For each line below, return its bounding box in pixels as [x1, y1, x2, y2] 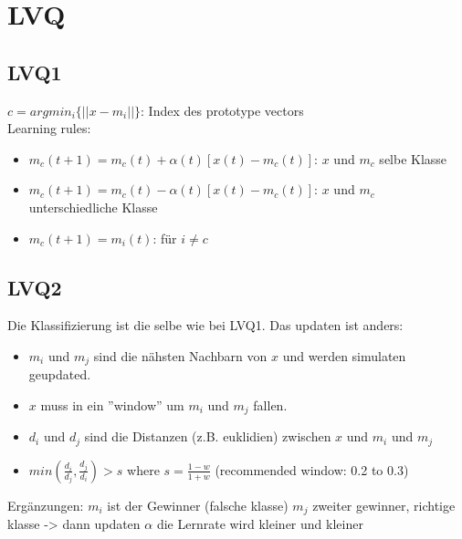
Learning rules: [7, 119, 91, 138]
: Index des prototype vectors [141, 100, 304, 119]
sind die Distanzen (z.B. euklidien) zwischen [84, 427, 331, 446]
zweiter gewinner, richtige [312, 495, 456, 514]
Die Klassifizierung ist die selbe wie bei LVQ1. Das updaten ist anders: [7, 316, 404, 335]
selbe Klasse [379, 149, 447, 168]
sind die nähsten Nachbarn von [93, 346, 268, 365]
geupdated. [28, 365, 91, 384]
